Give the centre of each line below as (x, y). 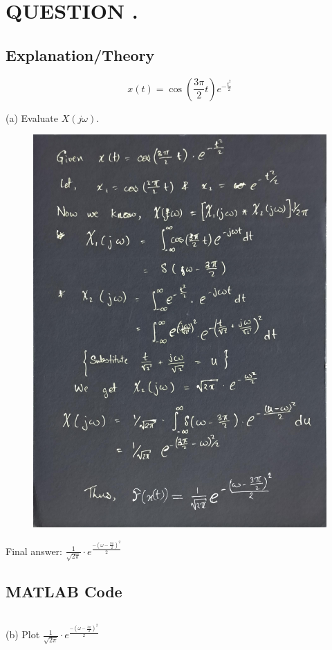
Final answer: (34, 551)
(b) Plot (23, 634)
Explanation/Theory (80, 54)
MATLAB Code (64, 591)
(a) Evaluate (32, 117)
